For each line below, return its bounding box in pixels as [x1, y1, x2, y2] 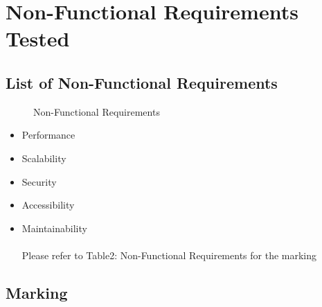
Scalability [21, 150, 66, 165]
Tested [6, 24, 70, 53]
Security [21, 174, 57, 188]
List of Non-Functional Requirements [6, 71, 278, 93]
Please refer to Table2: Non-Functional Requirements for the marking [21, 247, 317, 262]
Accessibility [21, 198, 75, 212]
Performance [21, 128, 75, 142]
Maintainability [21, 220, 87, 235]
